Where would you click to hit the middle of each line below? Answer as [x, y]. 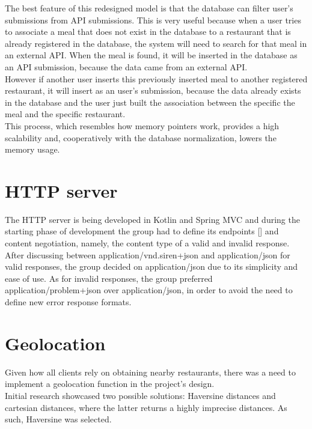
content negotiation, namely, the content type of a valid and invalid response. [147, 243]
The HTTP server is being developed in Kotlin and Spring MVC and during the [152, 219]
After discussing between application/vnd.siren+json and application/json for [148, 254]
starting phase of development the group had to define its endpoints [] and [142, 231]
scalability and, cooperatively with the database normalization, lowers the [141, 137]
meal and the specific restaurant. [65, 114]
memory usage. [32, 149]
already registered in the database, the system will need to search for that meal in [156, 43]
